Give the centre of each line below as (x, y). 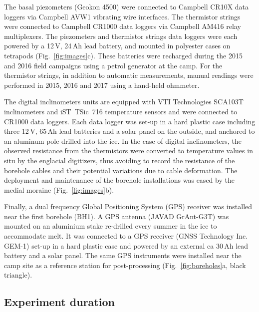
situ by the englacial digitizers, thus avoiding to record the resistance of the (120, 160)
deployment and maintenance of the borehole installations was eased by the (119, 180)
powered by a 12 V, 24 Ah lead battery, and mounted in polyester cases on (117, 46)
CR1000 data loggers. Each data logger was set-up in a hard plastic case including (130, 121)
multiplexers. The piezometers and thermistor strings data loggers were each (121, 36)
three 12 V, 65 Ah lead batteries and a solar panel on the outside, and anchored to (129, 131)
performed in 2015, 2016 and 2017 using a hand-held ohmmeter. (102, 85)
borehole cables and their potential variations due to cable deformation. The (121, 170)
